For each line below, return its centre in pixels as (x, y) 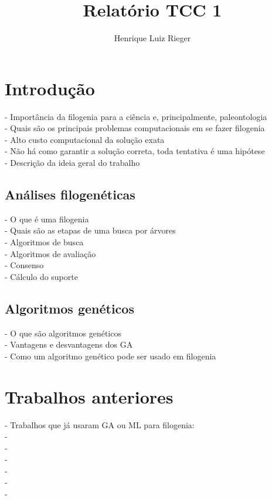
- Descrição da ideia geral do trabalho (72, 163)
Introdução (50, 88)
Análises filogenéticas (70, 194)
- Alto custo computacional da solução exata (85, 139)
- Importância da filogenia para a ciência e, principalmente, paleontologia (136, 116)
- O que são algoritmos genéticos (63, 333)
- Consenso (24, 265)
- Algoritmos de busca (44, 242)
